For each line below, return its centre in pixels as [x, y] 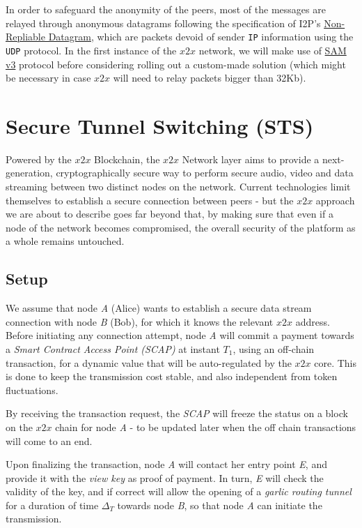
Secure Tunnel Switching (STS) [160, 125]
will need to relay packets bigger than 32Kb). [210, 78]
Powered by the [39, 159]
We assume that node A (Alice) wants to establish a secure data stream [159, 308]
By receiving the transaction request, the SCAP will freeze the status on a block [177, 413]
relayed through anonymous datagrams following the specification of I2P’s [163, 23]
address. [313, 321]
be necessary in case [48, 78]
